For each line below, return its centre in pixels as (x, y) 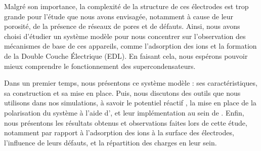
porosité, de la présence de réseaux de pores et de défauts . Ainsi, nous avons (122, 26)
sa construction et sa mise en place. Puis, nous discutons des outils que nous (122, 92)
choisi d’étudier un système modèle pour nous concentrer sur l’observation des (125, 36)
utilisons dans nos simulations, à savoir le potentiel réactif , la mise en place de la (130, 103)
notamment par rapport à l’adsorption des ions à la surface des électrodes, (119, 133)
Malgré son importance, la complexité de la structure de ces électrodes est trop (126, 6)
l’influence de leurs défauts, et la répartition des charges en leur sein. (111, 142)
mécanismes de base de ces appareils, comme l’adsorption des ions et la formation (130, 46)
